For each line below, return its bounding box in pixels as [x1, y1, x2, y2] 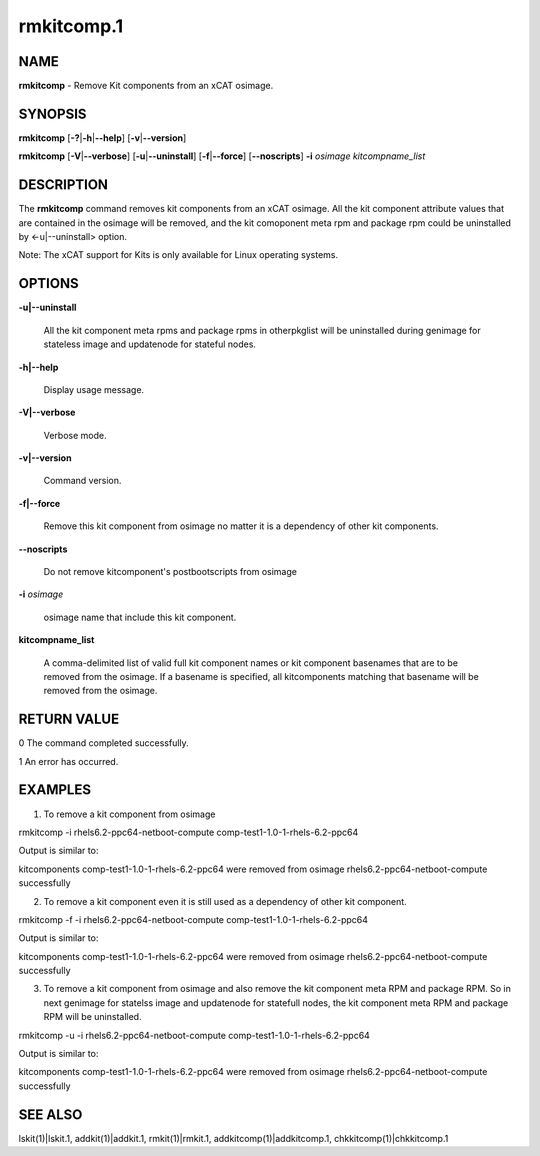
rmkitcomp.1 [18, 15, 124, 37]
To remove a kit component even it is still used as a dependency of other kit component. [43, 895, 407, 907]
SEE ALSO [18, 1106, 83, 1123]
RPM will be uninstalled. [43, 1011, 142, 1023]
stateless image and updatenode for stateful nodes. [43, 338, 257, 350]
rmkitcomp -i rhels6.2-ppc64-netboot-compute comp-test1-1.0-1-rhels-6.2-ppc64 [18, 826, 359, 838]
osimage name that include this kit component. [43, 611, 237, 623]
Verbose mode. [43, 429, 107, 441]
